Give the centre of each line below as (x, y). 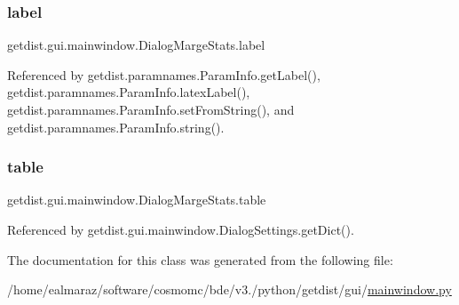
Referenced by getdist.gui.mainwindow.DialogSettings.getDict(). (181, 229)
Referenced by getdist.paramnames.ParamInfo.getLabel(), (164, 74)
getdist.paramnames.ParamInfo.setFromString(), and (151, 109)
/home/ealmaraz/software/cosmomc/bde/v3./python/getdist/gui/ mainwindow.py (229, 289)
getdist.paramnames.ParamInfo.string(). (116, 127)
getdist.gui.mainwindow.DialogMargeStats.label (136, 45)
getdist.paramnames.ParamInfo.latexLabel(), (129, 92)
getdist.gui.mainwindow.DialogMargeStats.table (137, 200)
